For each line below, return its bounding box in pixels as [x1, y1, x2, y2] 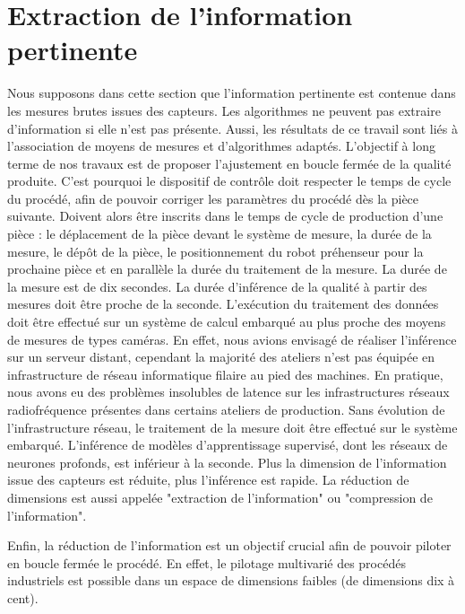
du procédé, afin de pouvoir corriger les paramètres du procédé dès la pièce [7, 189, 419, 207]
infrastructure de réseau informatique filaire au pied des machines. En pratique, [7, 364, 443, 383]
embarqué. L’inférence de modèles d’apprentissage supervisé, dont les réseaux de [7, 435, 448, 454]
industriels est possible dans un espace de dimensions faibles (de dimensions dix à [7, 571, 455, 590]
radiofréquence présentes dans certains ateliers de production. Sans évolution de [7, 400, 445, 418]
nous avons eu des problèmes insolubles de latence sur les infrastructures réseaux [7, 382, 450, 401]
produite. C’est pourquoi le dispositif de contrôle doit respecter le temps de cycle [7, 171, 452, 190]
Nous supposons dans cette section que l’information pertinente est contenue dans [7, 83, 456, 102]
